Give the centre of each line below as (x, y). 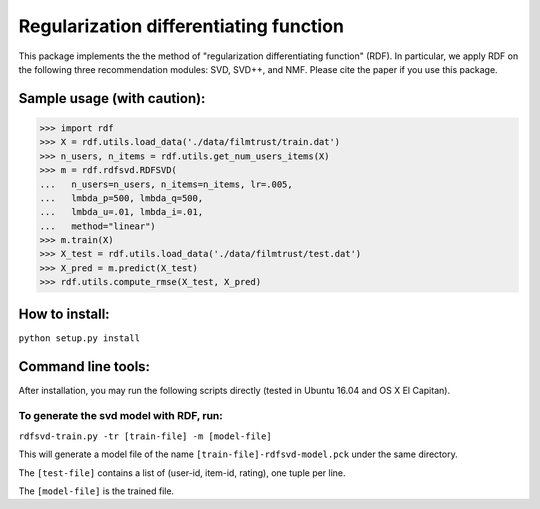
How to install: (64, 313)
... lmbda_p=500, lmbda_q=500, (121, 198)
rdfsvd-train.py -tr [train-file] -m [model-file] (145, 436)
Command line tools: (84, 366)
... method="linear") (98, 226)
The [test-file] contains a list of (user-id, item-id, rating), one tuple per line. (182, 472)
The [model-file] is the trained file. (96, 491)
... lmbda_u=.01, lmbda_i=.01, (121, 212)
